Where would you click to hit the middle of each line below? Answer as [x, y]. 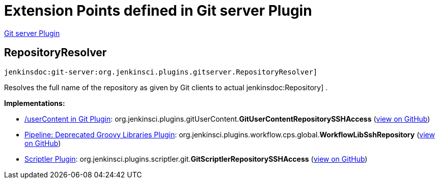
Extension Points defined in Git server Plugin [158, 11]
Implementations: [35, 103]
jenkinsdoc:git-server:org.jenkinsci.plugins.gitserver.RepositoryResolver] [161, 72]
